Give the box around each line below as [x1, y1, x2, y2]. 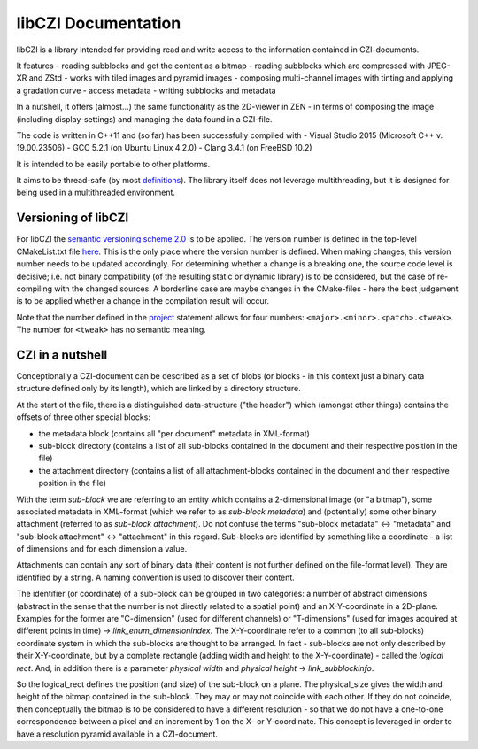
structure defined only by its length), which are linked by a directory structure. [16, 383, 301, 394]
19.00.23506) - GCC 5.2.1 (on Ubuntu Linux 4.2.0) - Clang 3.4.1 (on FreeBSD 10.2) [16, 143, 313, 153]
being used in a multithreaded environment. [16, 187, 176, 198]
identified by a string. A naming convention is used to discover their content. [16, 572, 296, 583]
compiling [16, 283, 53, 294]
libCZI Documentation [16, 13, 181, 33]
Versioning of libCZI [16, 211, 129, 226]
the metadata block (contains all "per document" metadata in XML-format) [38, 428, 310, 438]
